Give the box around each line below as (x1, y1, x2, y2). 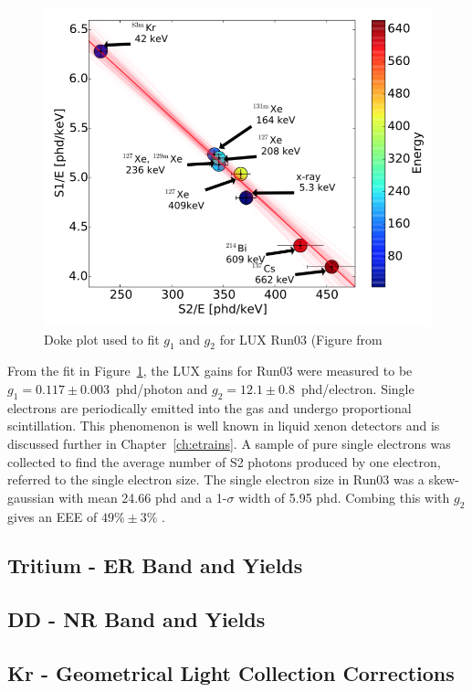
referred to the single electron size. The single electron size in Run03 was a (7, 470, 425, 489)
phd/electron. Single (300, 378, 414, 398)
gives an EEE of (7, 506, 98, 526)
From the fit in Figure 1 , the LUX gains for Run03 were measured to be (7, 361, 413, 380)
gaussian (7, 487, 55, 506)
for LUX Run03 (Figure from (219, 329, 383, 348)
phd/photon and (115, 378, 208, 398)
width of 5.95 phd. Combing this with (238, 487, 450, 506)
